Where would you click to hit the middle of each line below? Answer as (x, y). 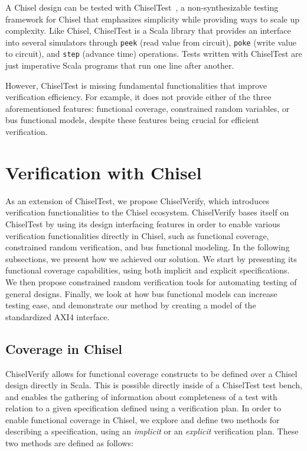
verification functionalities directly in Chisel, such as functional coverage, (137, 235)
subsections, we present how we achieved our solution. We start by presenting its (151, 258)
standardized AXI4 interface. (58, 316)
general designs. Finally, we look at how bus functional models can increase (141, 293)
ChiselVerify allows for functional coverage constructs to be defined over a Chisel (151, 373)
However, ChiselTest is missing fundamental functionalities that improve (136, 85)
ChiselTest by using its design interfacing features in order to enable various (143, 223)
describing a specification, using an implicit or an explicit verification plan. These (152, 431)
